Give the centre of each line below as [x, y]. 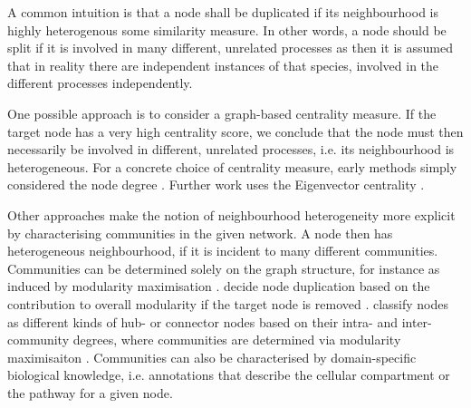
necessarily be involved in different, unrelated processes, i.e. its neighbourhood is [231, 149]
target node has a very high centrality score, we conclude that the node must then [235, 131]
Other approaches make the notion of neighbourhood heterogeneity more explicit [231, 214]
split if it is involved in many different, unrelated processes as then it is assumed [230, 48]
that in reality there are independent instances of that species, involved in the [223, 65]
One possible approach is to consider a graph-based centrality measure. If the [222, 113]
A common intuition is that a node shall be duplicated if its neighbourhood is [223, 12]
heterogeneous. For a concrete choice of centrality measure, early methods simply [232, 166]
